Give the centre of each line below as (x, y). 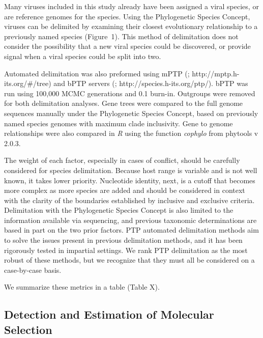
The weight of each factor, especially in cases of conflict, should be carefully (122, 160)
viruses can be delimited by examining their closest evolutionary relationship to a (131, 26)
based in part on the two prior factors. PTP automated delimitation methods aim (131, 230)
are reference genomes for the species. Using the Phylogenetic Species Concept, (127, 16)
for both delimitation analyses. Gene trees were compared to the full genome (124, 103)
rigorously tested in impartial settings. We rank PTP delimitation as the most (126, 250)
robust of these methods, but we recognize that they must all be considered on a (129, 260)
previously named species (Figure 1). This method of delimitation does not (121, 36)
